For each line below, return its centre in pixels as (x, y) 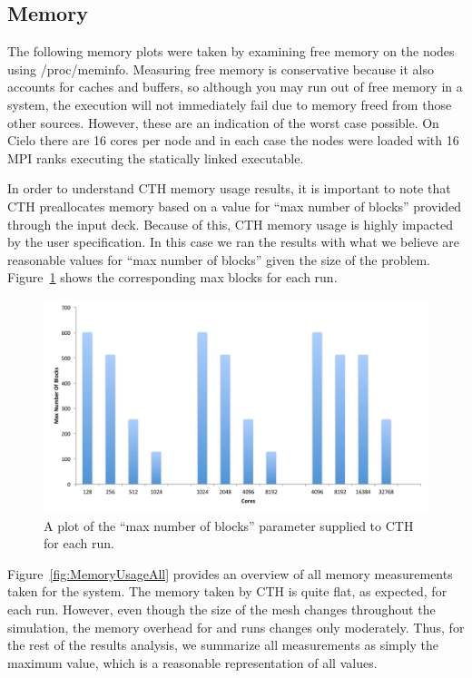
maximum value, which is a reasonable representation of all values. (192, 662)
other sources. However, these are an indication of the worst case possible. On (223, 122)
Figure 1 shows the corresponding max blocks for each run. (172, 277)
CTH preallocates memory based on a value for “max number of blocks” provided (235, 206)
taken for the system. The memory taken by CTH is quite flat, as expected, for (227, 591)
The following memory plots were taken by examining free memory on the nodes (231, 51)
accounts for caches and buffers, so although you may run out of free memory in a (235, 87)
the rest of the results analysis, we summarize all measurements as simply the (223, 645)
